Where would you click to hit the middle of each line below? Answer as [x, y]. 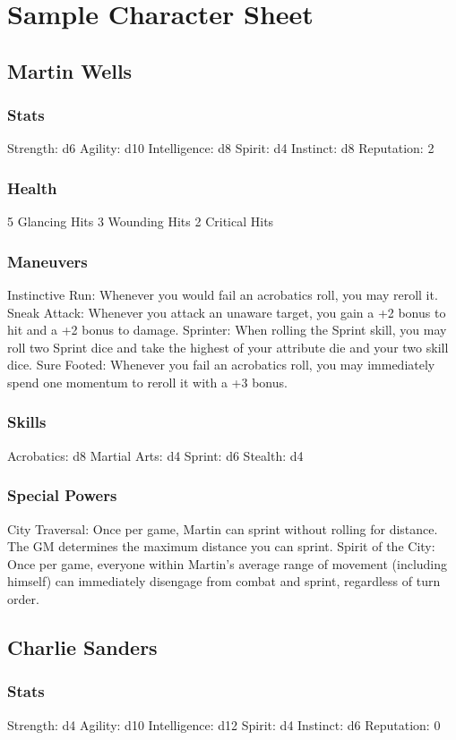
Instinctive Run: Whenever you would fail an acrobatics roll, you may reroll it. [223, 294]
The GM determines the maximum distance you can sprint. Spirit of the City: [221, 546]
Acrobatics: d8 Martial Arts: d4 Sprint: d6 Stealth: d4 [155, 455]
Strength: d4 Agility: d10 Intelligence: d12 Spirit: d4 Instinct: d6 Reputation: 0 [224, 724]
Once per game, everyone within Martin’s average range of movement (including [228, 563]
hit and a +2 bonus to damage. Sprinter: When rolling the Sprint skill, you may [227, 330]
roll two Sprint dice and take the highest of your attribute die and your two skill [228, 347]
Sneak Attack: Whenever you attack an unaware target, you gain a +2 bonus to [227, 312]
